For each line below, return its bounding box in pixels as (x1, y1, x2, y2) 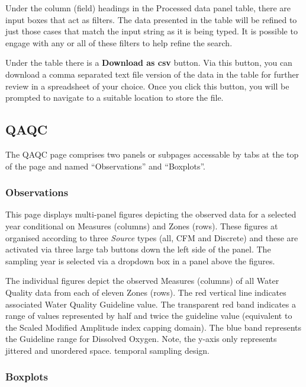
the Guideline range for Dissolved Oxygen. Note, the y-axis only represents (5, 332, 277, 345)
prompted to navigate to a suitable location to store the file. (5, 91, 224, 104)
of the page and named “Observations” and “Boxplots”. (5, 159, 206, 172)
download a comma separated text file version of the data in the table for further (5, 68, 299, 80)
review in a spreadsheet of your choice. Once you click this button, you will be (5, 79, 289, 92)
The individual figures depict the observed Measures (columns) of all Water (5, 274, 279, 287)
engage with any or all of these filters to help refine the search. (5, 36, 233, 49)
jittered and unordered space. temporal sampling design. (5, 344, 210, 356)
